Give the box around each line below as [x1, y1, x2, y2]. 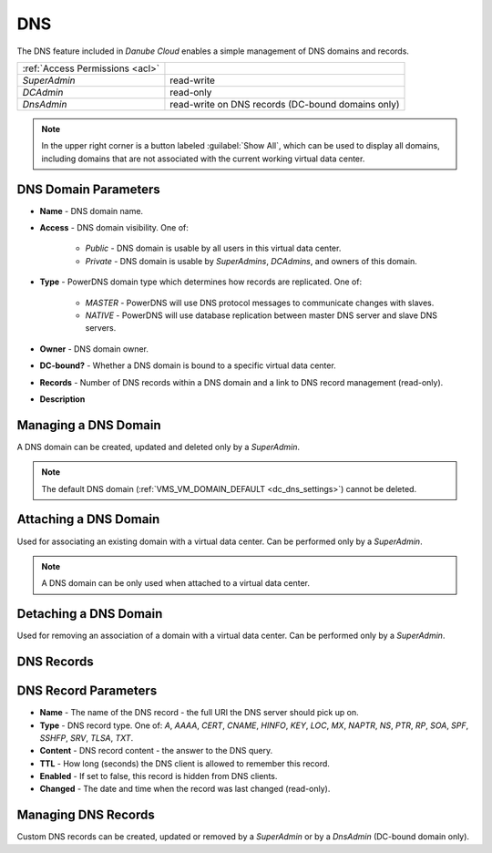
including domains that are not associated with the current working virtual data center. [41, 153, 365, 164]
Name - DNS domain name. [39, 205, 144, 216]
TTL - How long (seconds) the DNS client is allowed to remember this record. [39, 757, 330, 769]
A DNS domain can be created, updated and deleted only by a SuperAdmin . [16, 441, 301, 452]
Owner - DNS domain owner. [39, 343, 149, 355]
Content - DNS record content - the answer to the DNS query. [39, 745, 273, 756]
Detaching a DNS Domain [16, 606, 163, 622]
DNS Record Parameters [16, 683, 158, 699]
